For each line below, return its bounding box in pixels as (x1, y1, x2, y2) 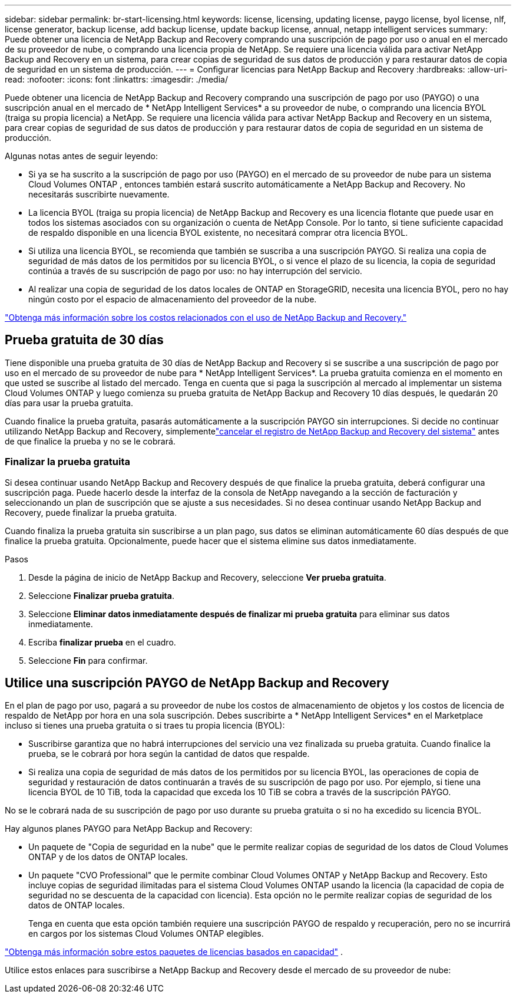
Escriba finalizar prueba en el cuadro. (28, 637, 176, 647)
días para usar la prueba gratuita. (5, 397, 134, 408)
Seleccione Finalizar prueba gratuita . (28, 590, 174, 601)
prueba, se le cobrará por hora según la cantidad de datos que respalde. (28, 749, 310, 759)
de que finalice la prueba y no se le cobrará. (5, 436, 176, 446)
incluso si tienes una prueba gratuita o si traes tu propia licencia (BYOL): (5, 720, 285, 731)
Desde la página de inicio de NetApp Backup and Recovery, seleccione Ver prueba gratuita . (28, 572, 386, 582)
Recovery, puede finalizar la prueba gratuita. (5, 507, 177, 518)
